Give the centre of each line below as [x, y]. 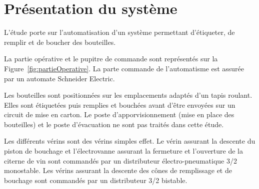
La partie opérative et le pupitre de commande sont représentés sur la [111, 59]
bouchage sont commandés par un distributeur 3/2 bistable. [96, 180]
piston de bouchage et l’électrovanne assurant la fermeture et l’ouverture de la [124, 151]
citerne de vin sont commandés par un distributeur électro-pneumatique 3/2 [120, 160]
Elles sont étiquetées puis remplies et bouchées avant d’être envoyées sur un [120, 104]
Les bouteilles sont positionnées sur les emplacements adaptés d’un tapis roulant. [128, 95]
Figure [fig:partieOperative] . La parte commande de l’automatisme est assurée [124, 68]
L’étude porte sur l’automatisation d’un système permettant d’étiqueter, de [119, 32]
